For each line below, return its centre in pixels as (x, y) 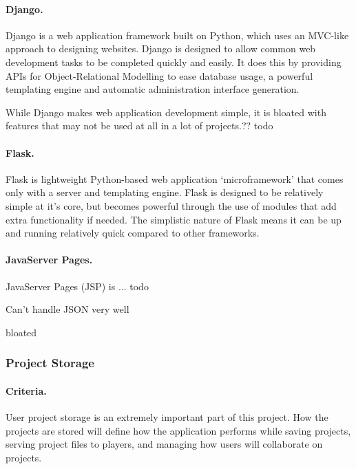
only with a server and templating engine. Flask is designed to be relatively (165, 192)
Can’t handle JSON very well (67, 309)
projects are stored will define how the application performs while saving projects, (178, 430)
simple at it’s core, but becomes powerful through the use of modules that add (171, 205)
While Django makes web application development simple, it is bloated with (166, 112)
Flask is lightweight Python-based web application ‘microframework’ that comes (175, 178)
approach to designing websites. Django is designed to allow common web (161, 48)
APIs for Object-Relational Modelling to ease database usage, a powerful (159, 75)
